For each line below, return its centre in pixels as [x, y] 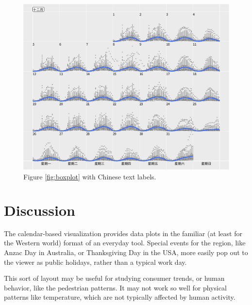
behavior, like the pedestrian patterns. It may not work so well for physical [116, 287]
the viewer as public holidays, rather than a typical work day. [95, 262]
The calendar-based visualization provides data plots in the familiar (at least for [123, 233]
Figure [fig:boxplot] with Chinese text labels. [90, 177]
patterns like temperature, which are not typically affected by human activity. [120, 297]
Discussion [40, 210]
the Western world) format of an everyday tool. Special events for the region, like [125, 243]
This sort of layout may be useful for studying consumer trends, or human [114, 278]
